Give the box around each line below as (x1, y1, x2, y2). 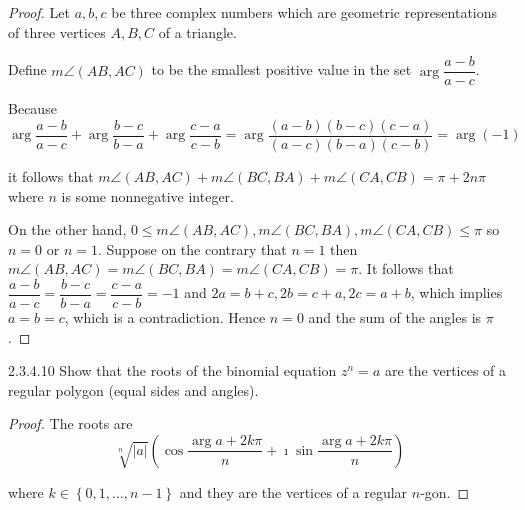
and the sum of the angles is (308, 306, 482, 327)
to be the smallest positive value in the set (151, 59, 412, 80)
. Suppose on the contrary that (97, 238, 287, 259)
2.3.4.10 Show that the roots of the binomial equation (8, 360, 337, 381)
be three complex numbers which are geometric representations (111, 2, 498, 22)
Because (8, 98, 57, 119)
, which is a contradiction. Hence (64, 306, 266, 327)
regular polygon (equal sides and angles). (8, 379, 259, 400)
